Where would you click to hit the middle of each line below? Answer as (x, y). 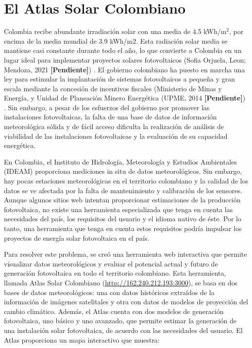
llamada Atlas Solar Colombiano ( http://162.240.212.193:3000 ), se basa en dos (121, 282)
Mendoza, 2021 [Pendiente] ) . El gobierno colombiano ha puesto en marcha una (125, 69)
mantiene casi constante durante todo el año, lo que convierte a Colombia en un (123, 50)
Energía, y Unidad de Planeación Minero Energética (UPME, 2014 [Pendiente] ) (125, 98)
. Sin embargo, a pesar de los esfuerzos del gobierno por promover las (107, 107)
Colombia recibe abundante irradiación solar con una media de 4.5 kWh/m (115, 31)
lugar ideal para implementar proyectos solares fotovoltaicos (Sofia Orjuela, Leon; (125, 59)
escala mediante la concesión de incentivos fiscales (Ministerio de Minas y (113, 88)
